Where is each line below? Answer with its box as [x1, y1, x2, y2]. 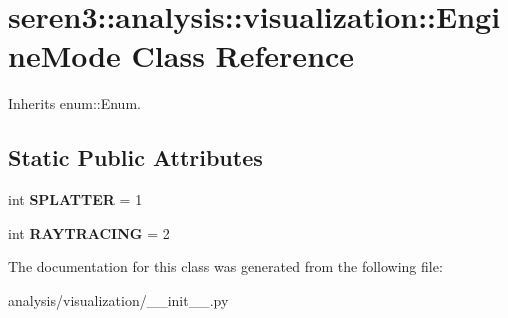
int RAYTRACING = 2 [8, 222, 170, 243]
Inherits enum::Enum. [8, 93, 141, 114]
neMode [8, 35, 121, 76]
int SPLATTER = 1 [8, 189, 143, 210]
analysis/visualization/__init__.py [8, 289, 229, 310]
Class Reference [131, 35, 355, 76]
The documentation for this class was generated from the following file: [8, 256, 443, 277]
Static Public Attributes [8, 142, 263, 173]
